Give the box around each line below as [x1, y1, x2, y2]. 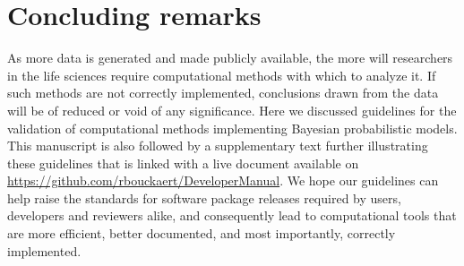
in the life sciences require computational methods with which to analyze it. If [7, 65, 436, 84]
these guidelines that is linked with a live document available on [7, 153, 359, 172]
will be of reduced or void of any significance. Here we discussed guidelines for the [7, 100, 457, 119]
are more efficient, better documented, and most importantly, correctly [7, 224, 396, 243]
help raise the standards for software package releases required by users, [7, 188, 401, 207]
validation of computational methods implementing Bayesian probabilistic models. [7, 118, 458, 137]
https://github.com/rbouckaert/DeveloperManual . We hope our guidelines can [7, 171, 439, 190]
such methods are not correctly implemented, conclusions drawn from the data [7, 83, 439, 102]
